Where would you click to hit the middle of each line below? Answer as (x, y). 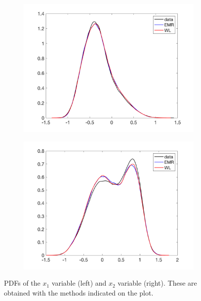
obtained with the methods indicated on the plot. (79, 292)
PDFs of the (22, 283)
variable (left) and (79, 283)
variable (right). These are (157, 283)
